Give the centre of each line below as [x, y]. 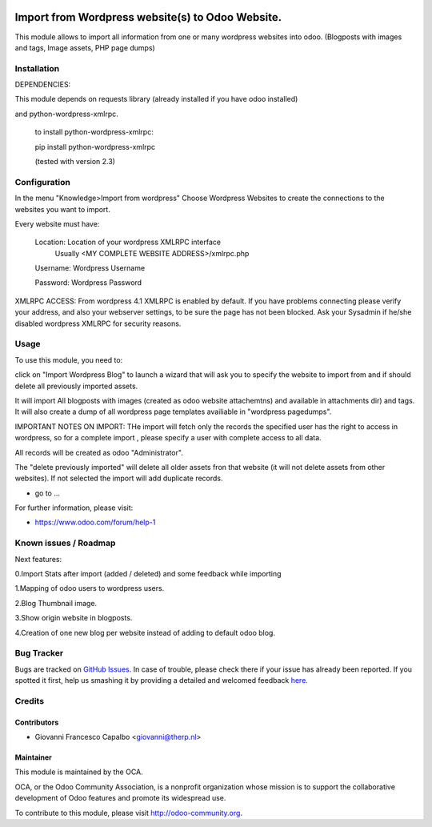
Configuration [43, 182]
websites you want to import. [63, 209]
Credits [29, 701]
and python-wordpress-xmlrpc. [67, 114]
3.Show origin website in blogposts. [74, 618]
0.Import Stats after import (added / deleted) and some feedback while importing [148, 574]
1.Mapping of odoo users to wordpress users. [90, 588]
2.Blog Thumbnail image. [56, 603]
